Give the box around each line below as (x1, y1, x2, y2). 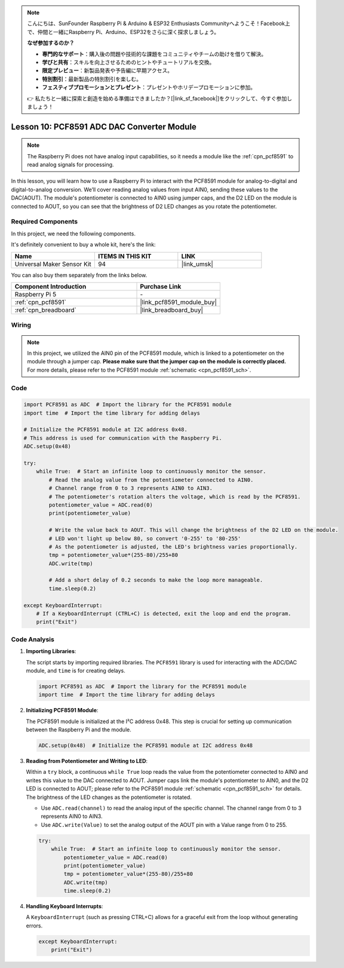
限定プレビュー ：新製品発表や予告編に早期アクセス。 (42, 67, 173, 74)
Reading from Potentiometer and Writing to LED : (26, 758, 148, 765)
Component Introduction (14, 282, 87, 290)
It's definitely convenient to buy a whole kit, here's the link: (11, 241, 156, 248)
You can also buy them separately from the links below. (11, 271, 148, 278)
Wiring (11, 321, 32, 329)
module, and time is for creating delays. (26, 667, 125, 674)
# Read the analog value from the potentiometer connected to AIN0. (48, 476, 254, 483)
